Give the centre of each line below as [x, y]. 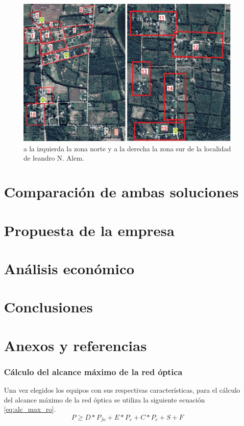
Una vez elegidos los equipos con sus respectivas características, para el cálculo [122, 390]
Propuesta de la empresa [89, 230]
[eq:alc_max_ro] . [30, 409]
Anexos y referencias [75, 345]
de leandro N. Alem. [54, 158]
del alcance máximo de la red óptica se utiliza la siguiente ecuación [105, 399]
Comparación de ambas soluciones [121, 192]
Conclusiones [49, 307]
